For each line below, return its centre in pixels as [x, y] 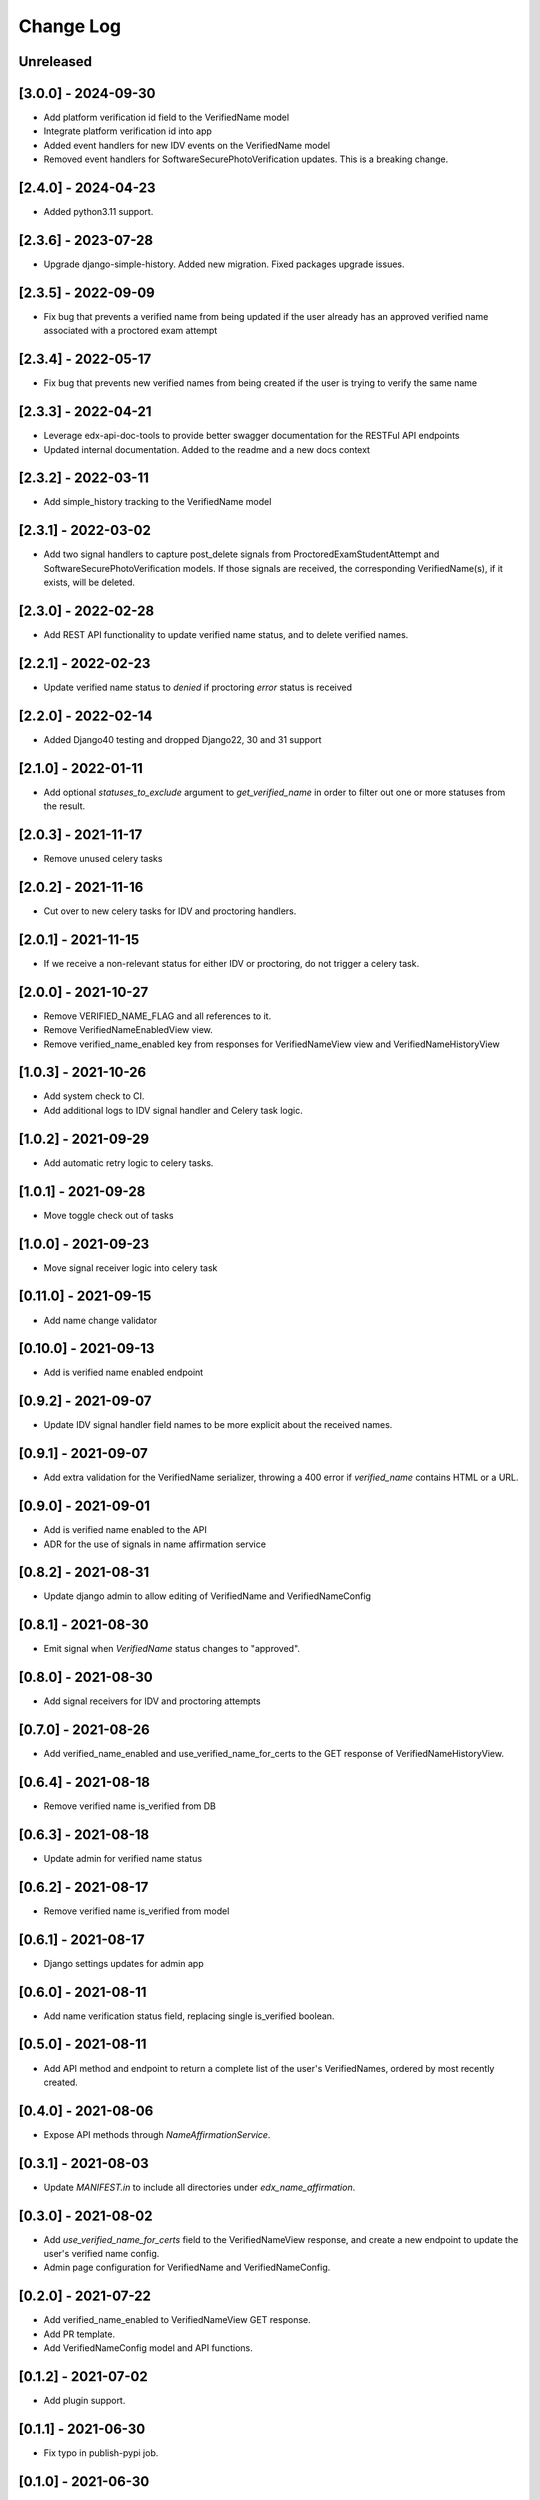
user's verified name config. [101, 2254]
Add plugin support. [84, 2401]
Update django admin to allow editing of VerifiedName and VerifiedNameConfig [207, 1596]
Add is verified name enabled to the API [125, 1530]
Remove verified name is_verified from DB [130, 1806]
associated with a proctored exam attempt [130, 331]
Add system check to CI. [94, 1096]
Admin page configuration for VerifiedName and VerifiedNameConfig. [187, 2267]
